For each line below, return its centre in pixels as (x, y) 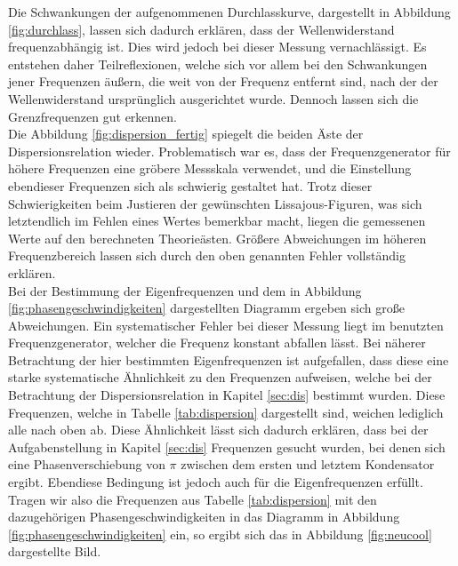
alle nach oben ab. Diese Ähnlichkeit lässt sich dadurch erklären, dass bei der (218, 430)
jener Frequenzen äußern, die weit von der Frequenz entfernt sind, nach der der (223, 81)
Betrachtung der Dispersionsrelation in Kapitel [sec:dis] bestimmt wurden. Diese (227, 395)
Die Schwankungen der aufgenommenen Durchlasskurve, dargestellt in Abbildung (229, 12)
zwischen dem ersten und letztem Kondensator (308, 464)
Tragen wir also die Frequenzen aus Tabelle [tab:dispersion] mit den (193, 499)
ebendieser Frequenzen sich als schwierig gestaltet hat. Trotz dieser (190, 185)
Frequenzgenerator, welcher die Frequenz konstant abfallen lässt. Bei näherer (217, 343)
